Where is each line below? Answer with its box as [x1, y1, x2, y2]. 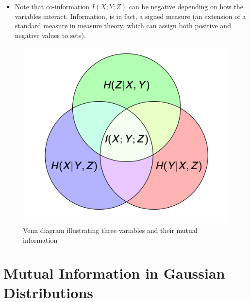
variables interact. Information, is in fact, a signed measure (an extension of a [15, 11, 246, 21]
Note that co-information [15, 1, 90, 11]
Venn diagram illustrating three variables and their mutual [23, 225, 198, 235]
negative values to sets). [15, 30, 86, 40]
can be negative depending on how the [129, 1, 244, 11]
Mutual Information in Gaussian [3, 263, 225, 283]
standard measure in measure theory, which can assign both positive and [15, 20, 231, 31]
